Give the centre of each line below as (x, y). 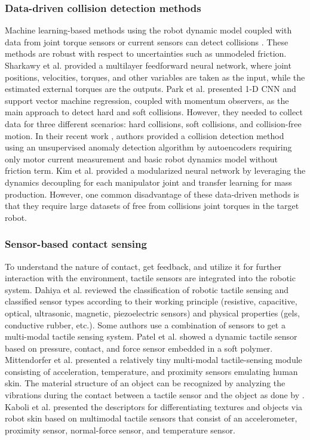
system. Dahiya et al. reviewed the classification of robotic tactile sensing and (147, 289)
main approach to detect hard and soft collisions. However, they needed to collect (154, 112)
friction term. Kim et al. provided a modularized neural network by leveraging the (155, 170)
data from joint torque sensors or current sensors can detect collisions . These (147, 41)
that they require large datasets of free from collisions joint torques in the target (152, 206)
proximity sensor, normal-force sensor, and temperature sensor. (120, 430)
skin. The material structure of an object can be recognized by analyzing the (145, 383)
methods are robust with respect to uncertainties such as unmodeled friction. (146, 53)
